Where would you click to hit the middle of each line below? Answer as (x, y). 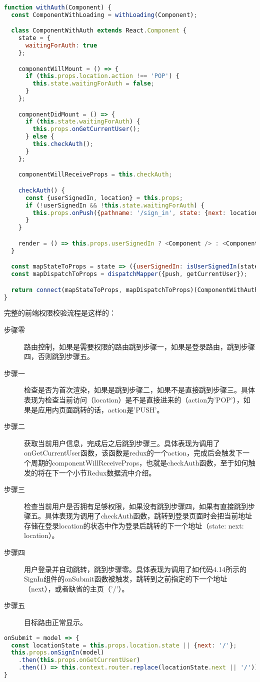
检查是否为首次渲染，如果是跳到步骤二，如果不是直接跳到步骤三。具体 (139, 390)
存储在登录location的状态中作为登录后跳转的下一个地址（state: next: (134, 525)
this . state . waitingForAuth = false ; (93, 84)
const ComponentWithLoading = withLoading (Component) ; (104, 15)
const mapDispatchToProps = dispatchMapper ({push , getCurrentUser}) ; (129, 274)
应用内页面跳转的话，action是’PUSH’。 (101, 409)
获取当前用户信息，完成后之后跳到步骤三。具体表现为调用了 (122, 443)
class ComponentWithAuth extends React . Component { (99, 31)
